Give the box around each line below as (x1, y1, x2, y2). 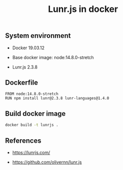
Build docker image (5, 109, 66, 118)
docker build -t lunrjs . (5, 123, 58, 128)
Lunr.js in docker (47, 3, 119, 15)
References (5, 136, 41, 145)
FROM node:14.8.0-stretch (5, 91, 58, 96)
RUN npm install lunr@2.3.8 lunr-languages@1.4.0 (5, 96, 110, 101)
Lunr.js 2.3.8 (12, 64, 38, 70)
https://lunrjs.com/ (12, 149, 50, 155)
